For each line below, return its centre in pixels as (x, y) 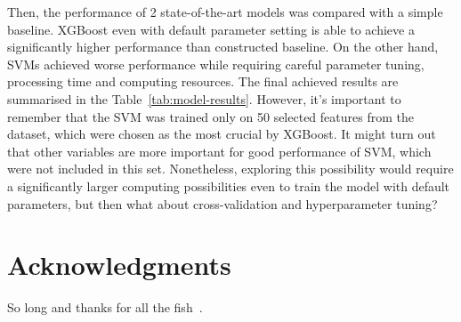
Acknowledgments (119, 265)
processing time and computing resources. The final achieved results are (203, 81)
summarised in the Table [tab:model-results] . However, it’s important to (204, 98)
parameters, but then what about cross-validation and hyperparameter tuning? (222, 203)
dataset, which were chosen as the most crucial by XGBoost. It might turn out (222, 134)
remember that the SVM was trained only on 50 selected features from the (210, 116)
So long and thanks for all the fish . (105, 307)
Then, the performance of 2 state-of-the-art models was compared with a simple (225, 12)
